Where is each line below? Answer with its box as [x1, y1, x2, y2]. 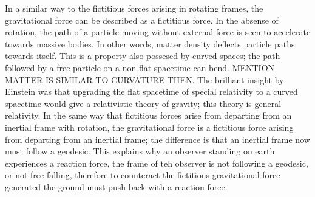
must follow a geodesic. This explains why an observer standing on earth [5, 145, 275, 157]
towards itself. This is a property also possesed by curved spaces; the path [5, 49, 280, 62]
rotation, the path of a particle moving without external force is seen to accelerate [5, 26, 311, 38]
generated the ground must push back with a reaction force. [5, 180, 228, 193]
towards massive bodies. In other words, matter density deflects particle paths [5, 37, 295, 50]
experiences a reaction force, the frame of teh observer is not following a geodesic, [5, 156, 308, 169]
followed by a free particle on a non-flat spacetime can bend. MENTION [5, 61, 275, 74]
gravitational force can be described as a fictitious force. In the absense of [5, 13, 279, 26]
